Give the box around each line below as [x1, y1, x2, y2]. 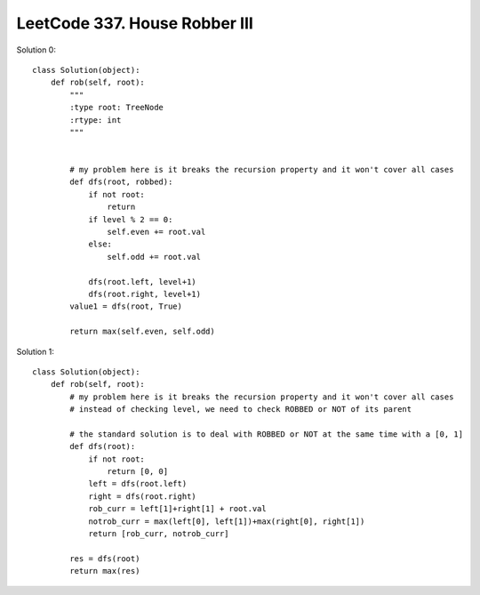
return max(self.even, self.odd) [69, 326, 215, 337]
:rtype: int [69, 115, 122, 125]
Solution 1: [16, 346, 55, 357]
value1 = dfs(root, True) [69, 302, 182, 311]
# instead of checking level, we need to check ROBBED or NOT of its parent [69, 405, 412, 414]
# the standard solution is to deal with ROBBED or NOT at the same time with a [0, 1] [69, 429, 464, 439]
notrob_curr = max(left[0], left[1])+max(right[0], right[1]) [88, 516, 365, 527]
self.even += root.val [107, 227, 206, 237]
